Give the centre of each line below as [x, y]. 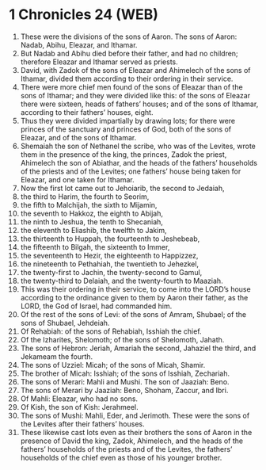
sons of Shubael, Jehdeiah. [65, 323]
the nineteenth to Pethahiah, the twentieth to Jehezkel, [110, 264]
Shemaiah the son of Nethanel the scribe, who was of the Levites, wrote [138, 146]
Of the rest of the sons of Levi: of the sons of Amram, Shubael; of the [133, 314]
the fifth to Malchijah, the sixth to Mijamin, [89, 204]
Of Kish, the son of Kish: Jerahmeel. [79, 407]
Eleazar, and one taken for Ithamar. [77, 179]
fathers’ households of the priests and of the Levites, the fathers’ [126, 449]
